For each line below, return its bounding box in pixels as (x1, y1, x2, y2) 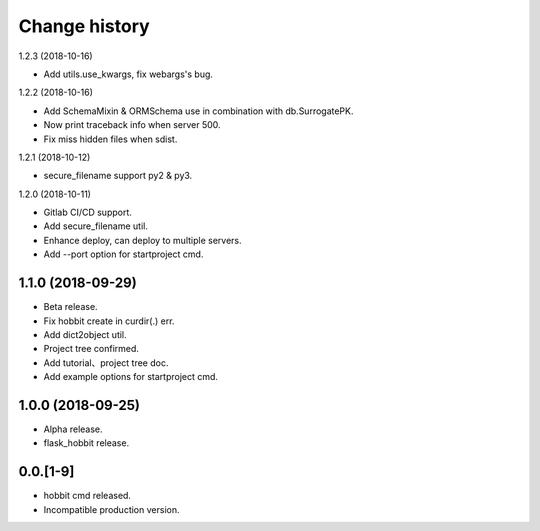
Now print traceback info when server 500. (43, 119, 221, 131)
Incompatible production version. (43, 503, 180, 515)
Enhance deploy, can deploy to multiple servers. (43, 234, 242, 246)
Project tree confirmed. (43, 343, 140, 355)
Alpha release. (43, 423, 104, 435)
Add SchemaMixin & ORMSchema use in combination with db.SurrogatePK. (43, 105, 354, 117)
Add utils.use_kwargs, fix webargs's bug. (43, 68, 214, 80)
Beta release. (43, 301, 99, 313)
